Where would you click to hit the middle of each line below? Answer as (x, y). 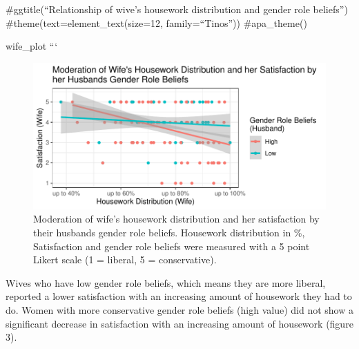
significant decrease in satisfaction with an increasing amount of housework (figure (179, 323)
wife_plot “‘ (32, 46)
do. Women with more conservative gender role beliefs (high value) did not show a (179, 309)
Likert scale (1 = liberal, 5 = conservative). (125, 260)
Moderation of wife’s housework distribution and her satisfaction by (176, 219)
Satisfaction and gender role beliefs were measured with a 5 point (172, 246)
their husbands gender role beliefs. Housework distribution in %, (169, 232)
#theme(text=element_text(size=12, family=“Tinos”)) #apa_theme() (156, 22)
